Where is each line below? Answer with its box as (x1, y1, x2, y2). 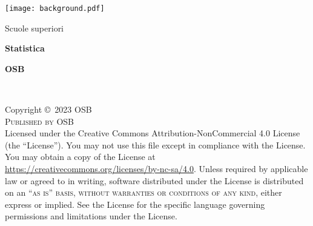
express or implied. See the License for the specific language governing (5, 198, 265, 210)
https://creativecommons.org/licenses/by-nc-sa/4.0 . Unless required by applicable (5, 162, 308, 174)
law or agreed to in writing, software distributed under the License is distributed (5, 174, 304, 187)
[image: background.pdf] (5, 4, 105, 13)
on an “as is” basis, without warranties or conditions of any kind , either (5, 186, 282, 199)
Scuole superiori (5, 21, 64, 34)
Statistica (5, 42, 45, 55)
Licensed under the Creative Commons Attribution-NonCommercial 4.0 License (5, 127, 300, 139)
